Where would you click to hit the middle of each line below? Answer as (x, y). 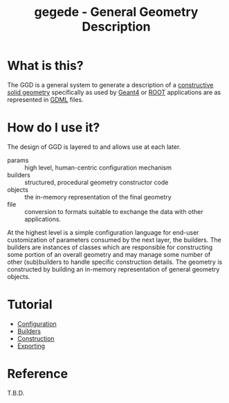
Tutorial (30, 305)
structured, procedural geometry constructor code (97, 182)
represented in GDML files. (46, 99)
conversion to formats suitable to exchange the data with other (114, 211)
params (18, 160)
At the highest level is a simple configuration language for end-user (103, 232)
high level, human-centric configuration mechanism (98, 168)
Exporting (31, 346)
